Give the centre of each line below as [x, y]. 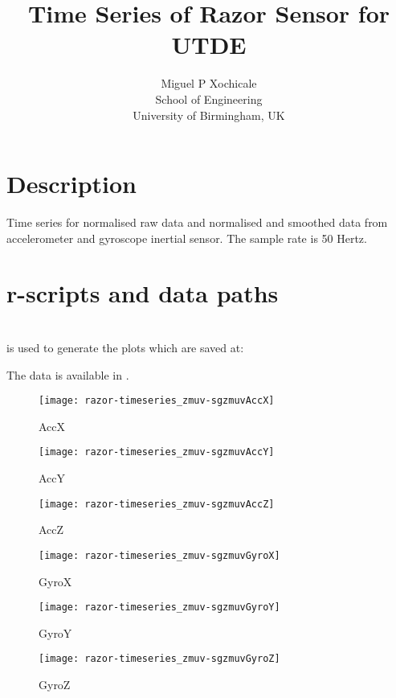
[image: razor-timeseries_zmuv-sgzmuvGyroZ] [159, 659]
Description [72, 184]
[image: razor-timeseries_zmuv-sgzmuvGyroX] [159, 555]
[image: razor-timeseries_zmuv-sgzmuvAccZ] [157, 504]
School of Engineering [209, 99]
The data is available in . [68, 374]
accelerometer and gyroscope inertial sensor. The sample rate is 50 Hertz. [187, 238]
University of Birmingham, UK [209, 115]
